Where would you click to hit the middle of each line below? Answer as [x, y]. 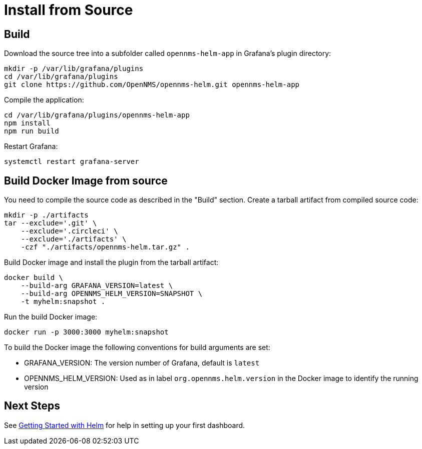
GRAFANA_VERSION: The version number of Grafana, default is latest [142, 363]
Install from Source [69, 10]
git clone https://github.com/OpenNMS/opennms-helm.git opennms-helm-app [152, 85]
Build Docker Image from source [86, 180]
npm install [27, 123]
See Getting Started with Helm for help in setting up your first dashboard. [125, 425]
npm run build [32, 131]
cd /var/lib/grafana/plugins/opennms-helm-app [97, 115]
